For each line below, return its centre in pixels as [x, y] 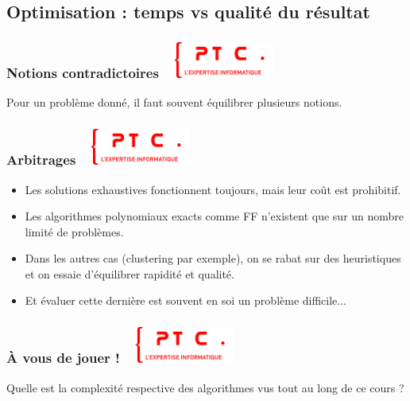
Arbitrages [41, 160]
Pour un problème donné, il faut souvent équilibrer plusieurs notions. [174, 102]
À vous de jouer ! [63, 358]
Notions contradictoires [83, 73]
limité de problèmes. [74, 231]
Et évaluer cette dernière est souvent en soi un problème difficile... [186, 300]
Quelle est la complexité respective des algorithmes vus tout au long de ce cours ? [205, 387]
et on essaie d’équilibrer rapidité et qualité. [130, 273]
